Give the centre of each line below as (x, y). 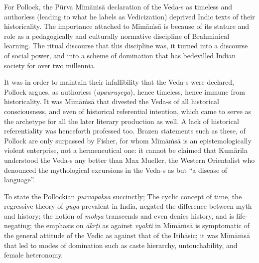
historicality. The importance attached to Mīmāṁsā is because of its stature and (127, 26)
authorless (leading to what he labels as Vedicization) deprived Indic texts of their (129, 16)
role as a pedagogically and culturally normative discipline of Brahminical (117, 36)
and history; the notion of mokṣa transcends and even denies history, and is (119, 215)
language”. (20, 180)
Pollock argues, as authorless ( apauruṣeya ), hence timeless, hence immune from (125, 91)
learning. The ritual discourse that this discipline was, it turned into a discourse (126, 46)
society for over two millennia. (50, 65)
